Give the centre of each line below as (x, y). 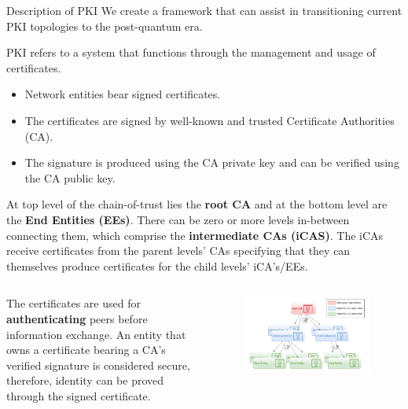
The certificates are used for (74, 303)
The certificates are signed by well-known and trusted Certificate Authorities (210, 120)
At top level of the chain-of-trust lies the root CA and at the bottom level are (197, 204)
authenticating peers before (77, 318)
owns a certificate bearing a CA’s (86, 350)
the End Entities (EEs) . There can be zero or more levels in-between (178, 219)
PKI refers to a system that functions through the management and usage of (191, 52)
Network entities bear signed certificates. (123, 94)
